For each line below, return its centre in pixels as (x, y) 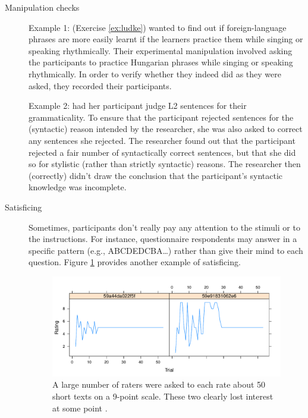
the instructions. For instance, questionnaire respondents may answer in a (163, 239)
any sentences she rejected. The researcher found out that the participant (162, 140)
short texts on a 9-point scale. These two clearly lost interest (163, 396)
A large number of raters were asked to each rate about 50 (159, 384)
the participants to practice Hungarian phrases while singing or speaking (161, 62)
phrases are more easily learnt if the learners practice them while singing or (166, 39)
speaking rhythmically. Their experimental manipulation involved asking (161, 50)
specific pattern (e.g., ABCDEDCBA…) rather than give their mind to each (166, 250)
